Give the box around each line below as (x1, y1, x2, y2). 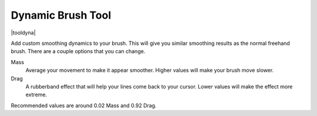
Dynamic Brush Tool (11, 9, 112, 22)
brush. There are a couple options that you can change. (11, 48, 146, 55)
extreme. (25, 91, 48, 99)
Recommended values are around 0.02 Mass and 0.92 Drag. (11, 102, 157, 109)
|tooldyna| (11, 29, 36, 36)
